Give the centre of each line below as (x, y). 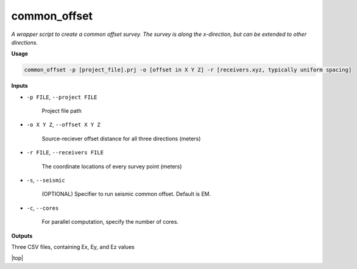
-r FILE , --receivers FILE (65, 152)
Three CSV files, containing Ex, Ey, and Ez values (73, 246)
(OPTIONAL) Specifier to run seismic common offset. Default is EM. (126, 194)
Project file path (62, 111)
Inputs (20, 86)
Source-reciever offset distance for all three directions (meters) (121, 138)
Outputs (22, 235)
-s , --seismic (46, 181)
